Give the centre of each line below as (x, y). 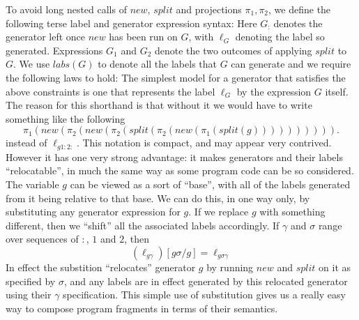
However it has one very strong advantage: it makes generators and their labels (174, 157)
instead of (26, 143)
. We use (32, 64)
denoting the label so (280, 37)
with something (292, 212)
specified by (31, 281)
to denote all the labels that (157, 64)
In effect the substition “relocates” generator (101, 267)
